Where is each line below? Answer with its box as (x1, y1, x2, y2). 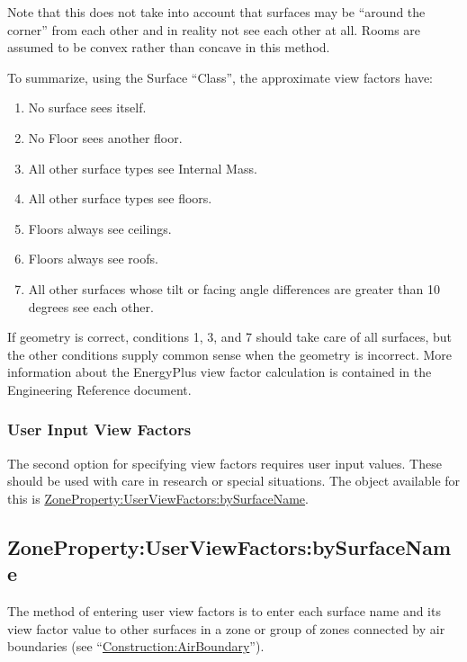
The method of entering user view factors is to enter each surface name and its (7, 602, 441, 621)
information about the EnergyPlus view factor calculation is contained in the (7, 362, 432, 381)
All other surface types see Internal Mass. (28, 158, 257, 177)
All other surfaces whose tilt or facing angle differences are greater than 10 (28, 279, 440, 298)
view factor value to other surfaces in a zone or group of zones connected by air (7, 619, 445, 638)
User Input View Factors (7, 418, 192, 441)
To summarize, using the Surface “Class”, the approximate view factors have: (7, 67, 434, 86)
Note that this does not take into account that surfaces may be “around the (7, 3, 426, 21)
